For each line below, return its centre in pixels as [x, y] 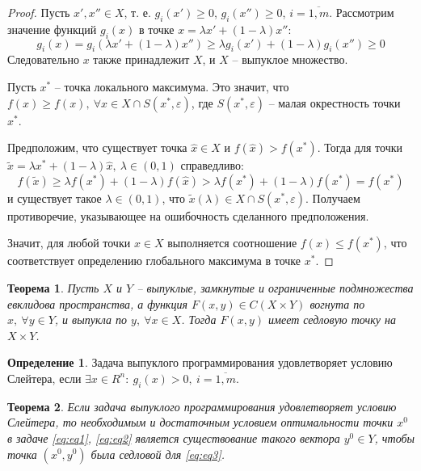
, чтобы [394, 437]
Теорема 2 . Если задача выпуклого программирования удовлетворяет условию [202, 406]
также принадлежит [141, 59]
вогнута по [337, 303]
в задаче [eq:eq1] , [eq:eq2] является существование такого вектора [174, 437]
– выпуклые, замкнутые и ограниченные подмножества [275, 287]
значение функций [52, 29]
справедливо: [212, 165]
